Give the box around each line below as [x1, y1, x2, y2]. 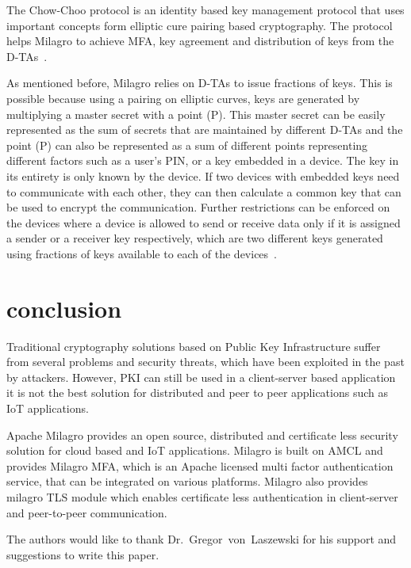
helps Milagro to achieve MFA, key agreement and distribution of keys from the [6, 32, 394, 49]
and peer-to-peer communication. [6, 504, 167, 520]
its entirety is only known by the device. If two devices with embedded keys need [6, 167, 400, 184]
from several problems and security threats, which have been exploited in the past [6, 353, 405, 370]
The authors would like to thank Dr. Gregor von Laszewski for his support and [6, 531, 397, 547]
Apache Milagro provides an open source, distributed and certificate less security [6, 426, 398, 443]
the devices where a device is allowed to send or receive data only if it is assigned [6, 214, 401, 231]
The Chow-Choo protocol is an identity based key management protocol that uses [6, 2, 405, 17]
